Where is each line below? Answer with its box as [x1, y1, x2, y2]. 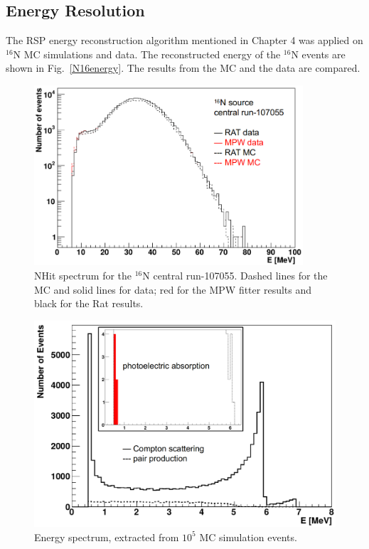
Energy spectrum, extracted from [34, 529, 179, 544]
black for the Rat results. [34, 296, 144, 311]
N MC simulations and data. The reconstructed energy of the [13, 46, 281, 61]
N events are [291, 46, 346, 61]
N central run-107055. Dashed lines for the [142, 268, 328, 282]
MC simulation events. [199, 529, 297, 544]
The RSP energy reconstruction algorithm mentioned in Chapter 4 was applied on [6, 33, 363, 48]
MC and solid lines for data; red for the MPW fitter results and [34, 282, 312, 297]
